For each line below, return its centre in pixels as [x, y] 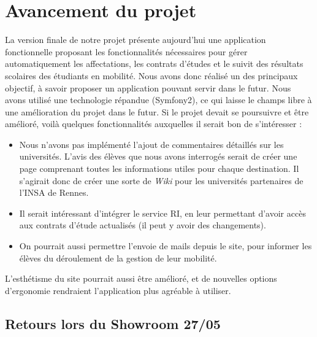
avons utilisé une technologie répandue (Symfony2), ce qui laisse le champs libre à [158, 100]
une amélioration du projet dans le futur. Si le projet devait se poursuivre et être [157, 111]
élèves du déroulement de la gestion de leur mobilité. [118, 258]
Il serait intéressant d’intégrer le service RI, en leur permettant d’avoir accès [162, 213]
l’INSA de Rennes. [54, 192]
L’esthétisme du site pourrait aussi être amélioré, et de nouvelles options [141, 278]
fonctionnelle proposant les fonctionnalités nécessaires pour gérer [126, 51]
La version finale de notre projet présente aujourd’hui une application [136, 40]
